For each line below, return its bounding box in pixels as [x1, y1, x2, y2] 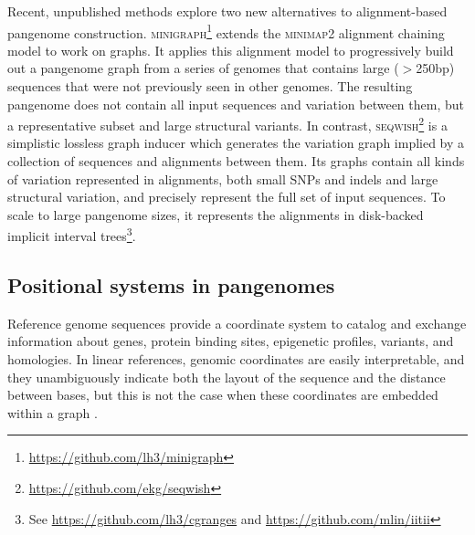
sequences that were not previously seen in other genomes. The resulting [7, 77, 413, 96]
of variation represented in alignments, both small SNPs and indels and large [7, 169, 438, 188]
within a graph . [7, 403, 98, 422]
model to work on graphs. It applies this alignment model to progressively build [7, 40, 454, 59]
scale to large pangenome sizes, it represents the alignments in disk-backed [7, 205, 424, 224]
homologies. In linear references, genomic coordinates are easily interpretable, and [7, 350, 465, 369]
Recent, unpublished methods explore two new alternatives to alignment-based [7, 2, 448, 20]
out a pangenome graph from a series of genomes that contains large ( [7, 58, 399, 78]
